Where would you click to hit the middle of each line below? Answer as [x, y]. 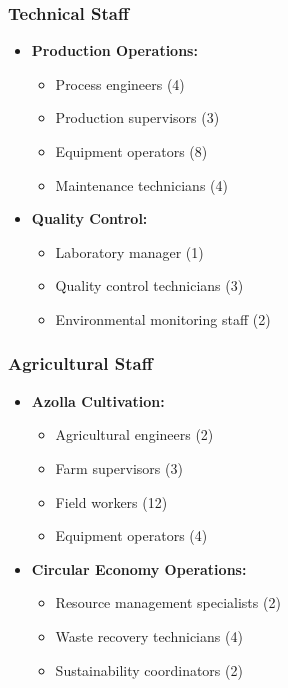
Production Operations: [114, 50]
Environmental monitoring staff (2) [163, 318]
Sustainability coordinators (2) [149, 669]
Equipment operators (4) [131, 535]
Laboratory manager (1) [129, 251]
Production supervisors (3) [137, 117]
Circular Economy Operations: [139, 568]
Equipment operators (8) [131, 151]
